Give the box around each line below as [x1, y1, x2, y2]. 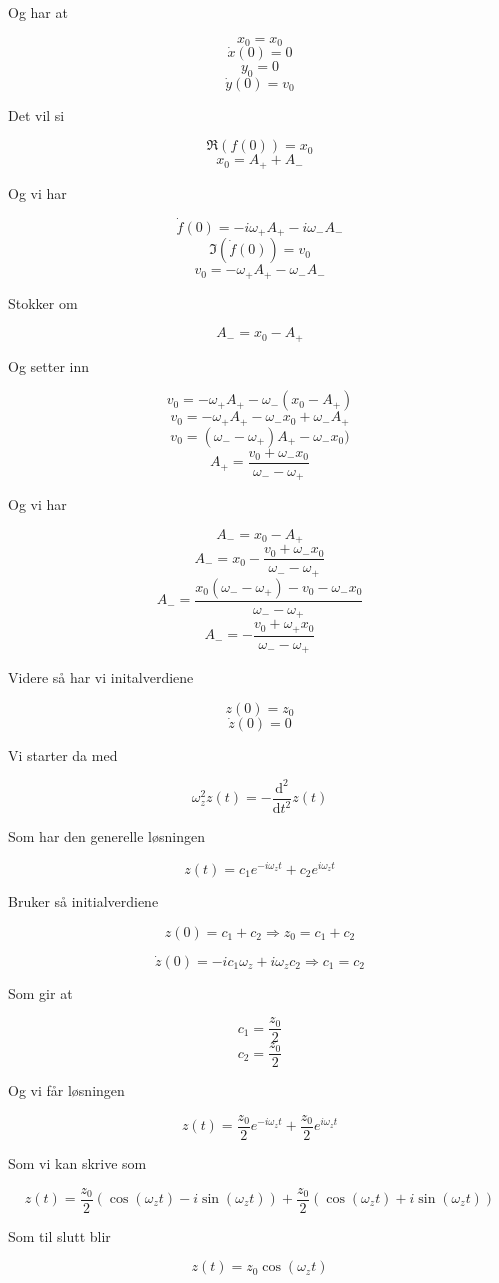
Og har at [8, 2, 68, 22]
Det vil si [8, 104, 65, 125]
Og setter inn [8, 355, 90, 376]
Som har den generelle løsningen [8, 826, 205, 847]
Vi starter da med [8, 744, 118, 765]
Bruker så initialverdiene [8, 890, 159, 911]
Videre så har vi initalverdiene [8, 667, 194, 688]
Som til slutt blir [8, 1225, 111, 1246]
